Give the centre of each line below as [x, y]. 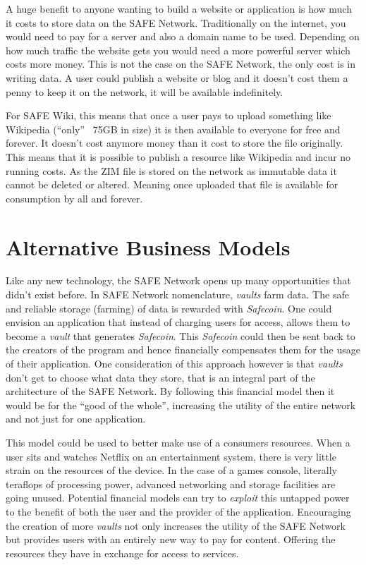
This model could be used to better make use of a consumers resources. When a [178, 442]
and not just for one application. [76, 419]
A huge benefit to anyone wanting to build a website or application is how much [179, 8]
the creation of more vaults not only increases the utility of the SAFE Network [176, 525]
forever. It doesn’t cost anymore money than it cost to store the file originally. [175, 143]
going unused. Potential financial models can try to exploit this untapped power [178, 498]
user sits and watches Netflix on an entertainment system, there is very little [171, 456]
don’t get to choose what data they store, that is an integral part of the [160, 377]
